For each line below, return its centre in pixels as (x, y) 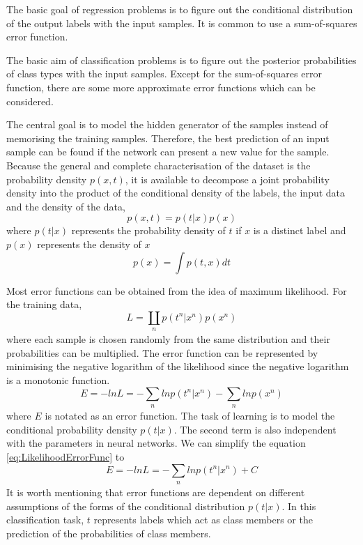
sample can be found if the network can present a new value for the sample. (168, 152)
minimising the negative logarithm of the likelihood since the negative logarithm (178, 366)
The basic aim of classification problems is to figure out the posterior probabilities (181, 60)
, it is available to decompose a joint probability (227, 179)
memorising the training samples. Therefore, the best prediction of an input (168, 138)
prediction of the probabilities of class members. (109, 533)
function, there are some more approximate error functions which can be (161, 87)
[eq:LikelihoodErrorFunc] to (65, 456)
